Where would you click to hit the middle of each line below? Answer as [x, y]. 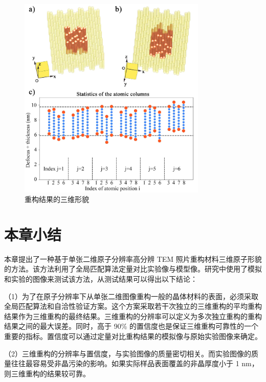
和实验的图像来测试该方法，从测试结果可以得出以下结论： [101, 279]
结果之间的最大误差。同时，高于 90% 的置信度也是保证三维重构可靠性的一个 [131, 326]
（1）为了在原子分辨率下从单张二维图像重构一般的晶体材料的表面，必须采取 [131, 296]
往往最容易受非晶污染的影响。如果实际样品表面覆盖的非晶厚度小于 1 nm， [135, 363]
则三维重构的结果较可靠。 [47, 373]
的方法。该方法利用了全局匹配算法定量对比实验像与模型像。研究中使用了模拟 [133, 269]
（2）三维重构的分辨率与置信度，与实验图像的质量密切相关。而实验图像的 [128, 353]
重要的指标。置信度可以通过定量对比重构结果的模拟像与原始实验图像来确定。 [133, 336]
